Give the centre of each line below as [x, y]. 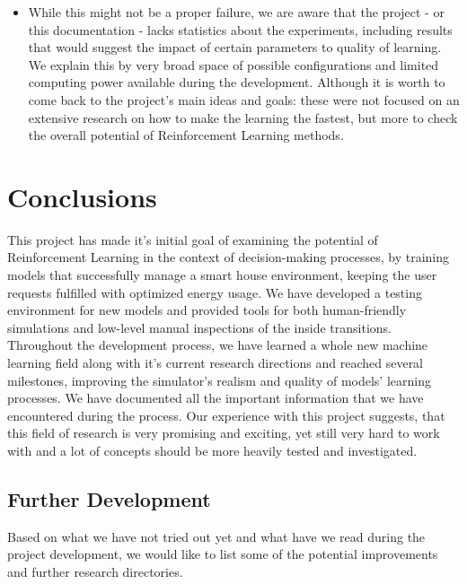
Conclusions [82, 196]
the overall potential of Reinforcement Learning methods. [186, 135]
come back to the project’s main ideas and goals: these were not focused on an [244, 99]
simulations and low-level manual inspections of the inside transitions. [199, 327]
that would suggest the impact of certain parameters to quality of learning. [235, 47]
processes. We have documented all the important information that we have [216, 398]
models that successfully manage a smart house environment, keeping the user [222, 275]
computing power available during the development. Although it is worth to [237, 82]
